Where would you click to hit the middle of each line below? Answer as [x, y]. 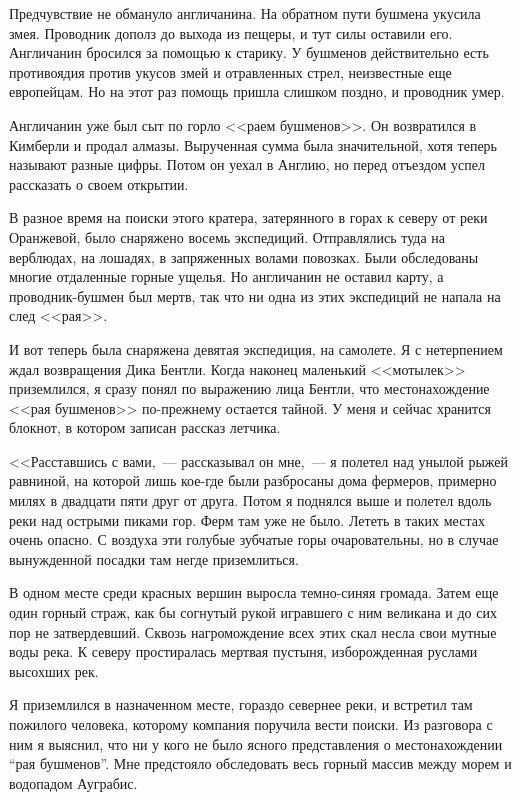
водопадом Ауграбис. [73, 782]
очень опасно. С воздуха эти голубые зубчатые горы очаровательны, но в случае [254, 539]
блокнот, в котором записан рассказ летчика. [145, 427]
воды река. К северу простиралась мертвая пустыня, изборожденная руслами [243, 651]
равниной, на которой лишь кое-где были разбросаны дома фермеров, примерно [253, 480]
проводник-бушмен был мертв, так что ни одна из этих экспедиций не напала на [255, 295]
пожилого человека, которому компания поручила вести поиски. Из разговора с [251, 724]
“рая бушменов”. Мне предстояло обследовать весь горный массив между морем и [260, 763]
